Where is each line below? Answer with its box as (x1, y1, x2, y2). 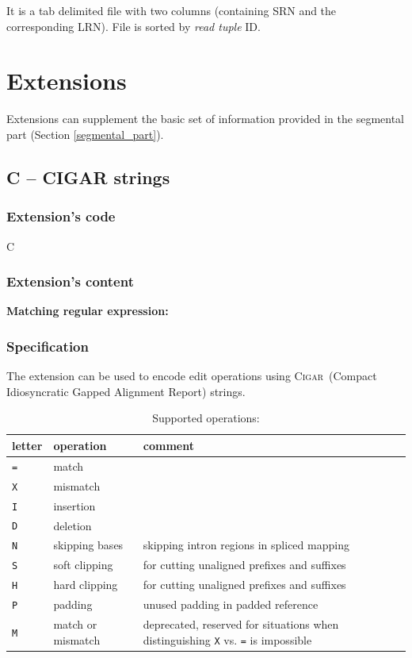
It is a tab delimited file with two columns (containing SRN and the (6, 2, 337, 18)
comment (143, 437, 194, 453)
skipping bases (53, 537, 124, 553)
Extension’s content (6, 271, 134, 291)
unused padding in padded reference (143, 596, 319, 613)
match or (53, 616, 97, 633)
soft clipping (53, 556, 113, 573)
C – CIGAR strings (6, 164, 170, 189)
